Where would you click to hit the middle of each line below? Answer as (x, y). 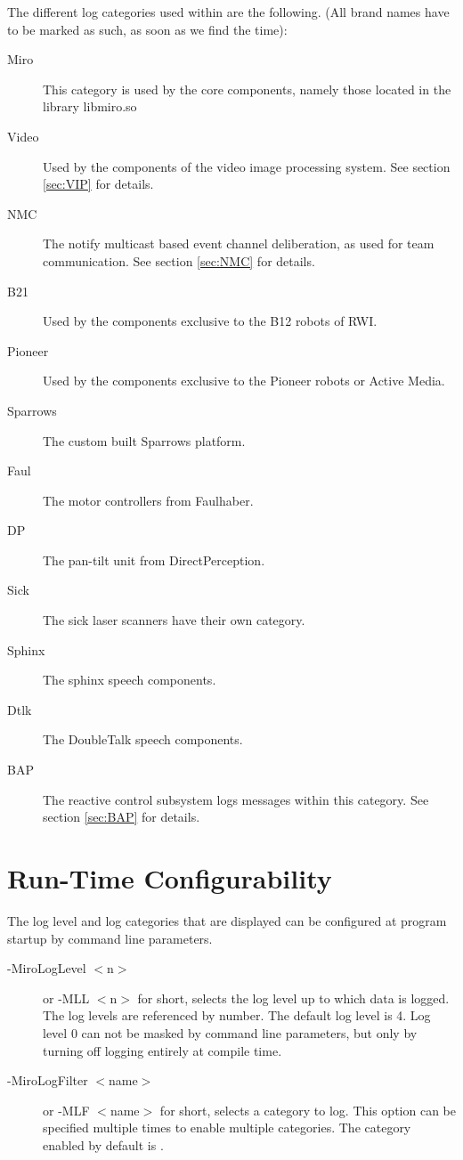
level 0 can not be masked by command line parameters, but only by (230, 1032)
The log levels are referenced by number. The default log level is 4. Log (237, 1015)
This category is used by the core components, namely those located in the (247, 89)
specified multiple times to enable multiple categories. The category (227, 1128)
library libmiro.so (90, 106)
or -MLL (66, 998)
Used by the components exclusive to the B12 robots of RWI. (210, 321)
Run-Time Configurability (170, 878)
